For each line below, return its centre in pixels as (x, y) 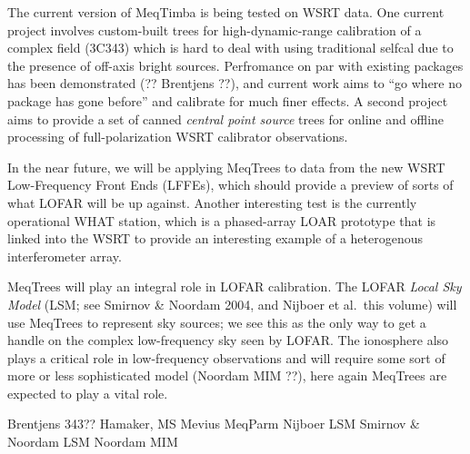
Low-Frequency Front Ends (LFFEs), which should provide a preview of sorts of (230, 185)
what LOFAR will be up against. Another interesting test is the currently (212, 202)
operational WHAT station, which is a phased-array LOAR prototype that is (222, 220)
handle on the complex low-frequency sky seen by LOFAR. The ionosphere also (228, 340)
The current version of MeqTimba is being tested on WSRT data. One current (226, 12)
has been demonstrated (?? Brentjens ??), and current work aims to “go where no (235, 83)
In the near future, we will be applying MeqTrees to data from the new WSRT (226, 167)
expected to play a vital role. (88, 393)
